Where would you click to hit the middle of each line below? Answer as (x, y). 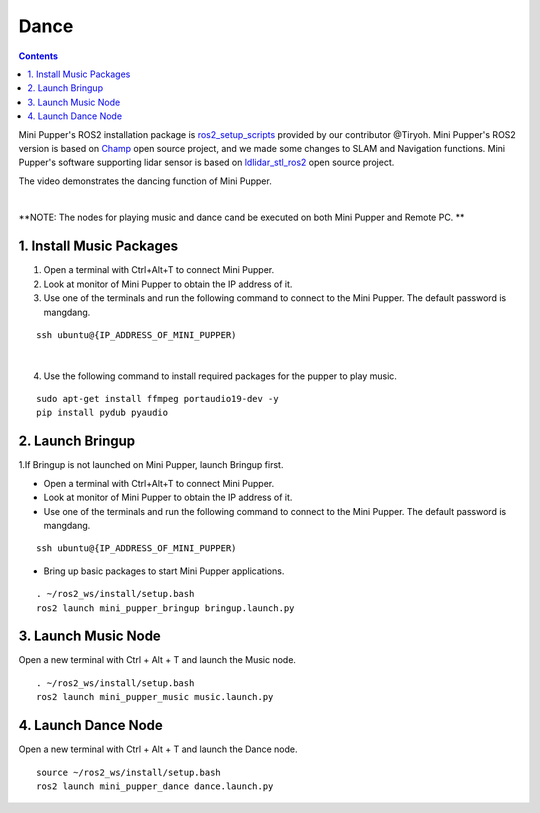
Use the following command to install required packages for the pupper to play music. (220, 376)
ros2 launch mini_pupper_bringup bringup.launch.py (165, 608)
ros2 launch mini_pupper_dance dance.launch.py (155, 786)
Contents (38, 56)
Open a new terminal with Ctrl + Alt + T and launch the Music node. (157, 660)
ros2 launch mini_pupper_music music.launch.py (155, 697)
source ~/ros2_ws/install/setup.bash (129, 772)
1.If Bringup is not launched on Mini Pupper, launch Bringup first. (151, 465)
